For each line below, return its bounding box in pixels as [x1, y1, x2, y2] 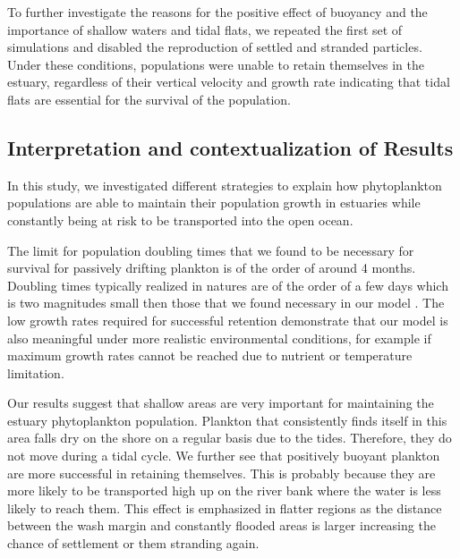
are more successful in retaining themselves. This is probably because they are [7, 463, 436, 482]
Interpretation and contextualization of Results [7, 133, 454, 161]
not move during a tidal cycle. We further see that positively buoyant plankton [7, 446, 440, 465]
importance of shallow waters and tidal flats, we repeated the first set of [7, 20, 403, 38]
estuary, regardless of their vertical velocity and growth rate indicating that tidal [7, 72, 450, 91]
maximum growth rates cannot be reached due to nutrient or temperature [7, 346, 413, 365]
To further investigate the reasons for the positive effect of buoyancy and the [7, 3, 428, 21]
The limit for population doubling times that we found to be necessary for [7, 241, 414, 259]
